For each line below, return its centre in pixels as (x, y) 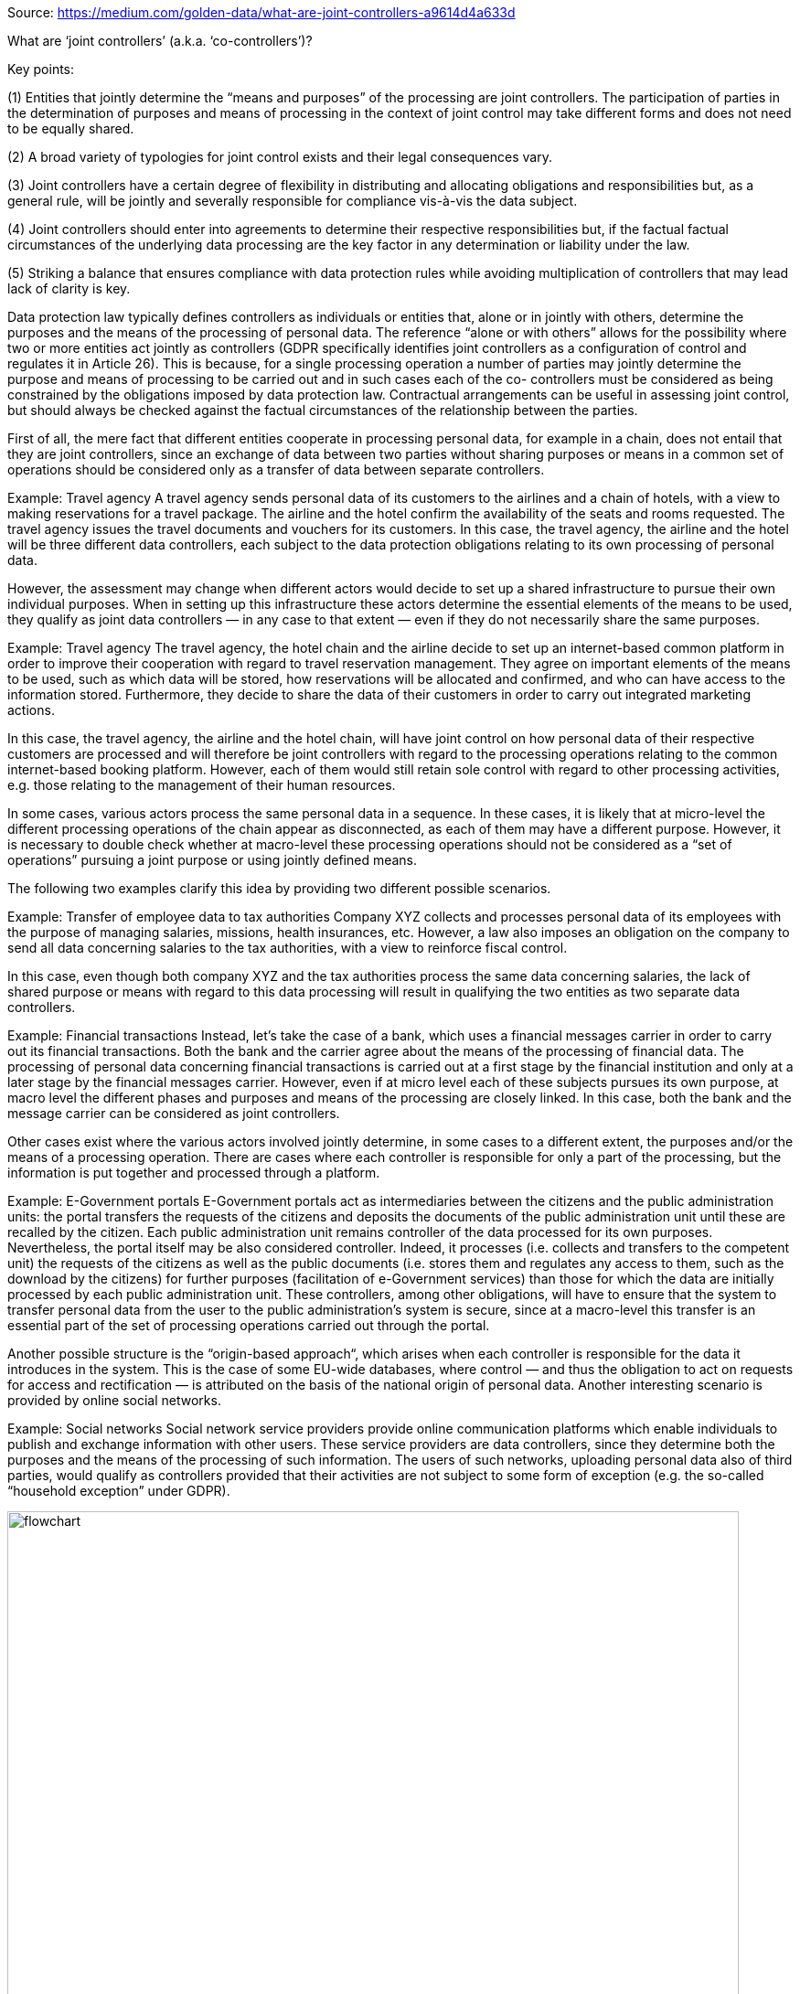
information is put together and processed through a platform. (194, 1173)
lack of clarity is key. (69, 288)
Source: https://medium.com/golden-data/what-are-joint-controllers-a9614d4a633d (261, 12)
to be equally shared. (71, 128)
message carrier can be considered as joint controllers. (174, 1113)
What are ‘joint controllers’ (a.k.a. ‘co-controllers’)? (160, 41)
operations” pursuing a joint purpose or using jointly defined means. (213, 860)
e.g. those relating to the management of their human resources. (202, 785)
